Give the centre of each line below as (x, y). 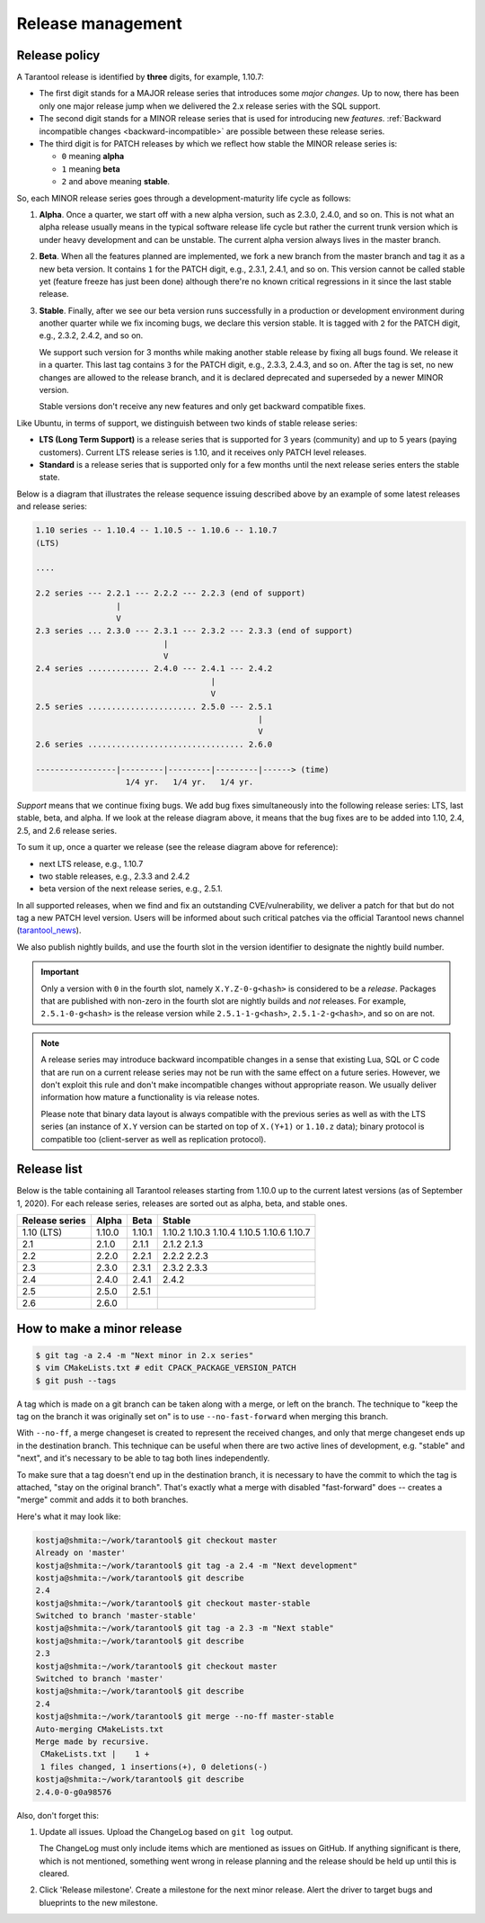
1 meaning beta (91, 169)
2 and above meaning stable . (116, 182)
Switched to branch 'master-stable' (116, 1616)
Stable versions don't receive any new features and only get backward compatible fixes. (203, 407)
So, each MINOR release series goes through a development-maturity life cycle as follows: (184, 198)
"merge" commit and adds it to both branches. (102, 1500)
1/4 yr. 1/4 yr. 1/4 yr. (190, 782)
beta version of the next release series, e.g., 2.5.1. (131, 889)
